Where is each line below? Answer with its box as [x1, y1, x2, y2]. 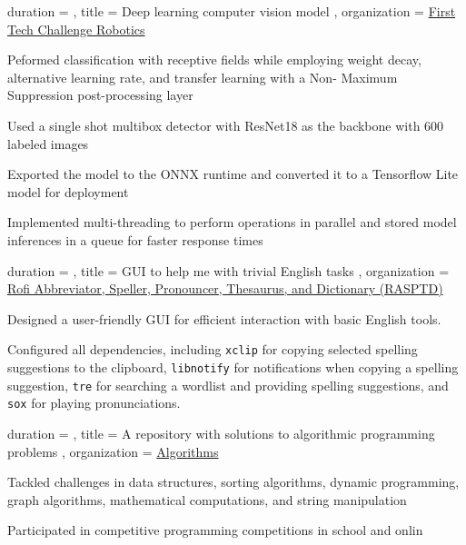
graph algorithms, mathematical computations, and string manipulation [7, 490, 407, 509]
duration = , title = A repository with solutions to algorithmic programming [7, 423, 435, 442]
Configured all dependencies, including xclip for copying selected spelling [7, 340, 418, 359]
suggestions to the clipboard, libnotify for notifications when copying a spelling [7, 357, 459, 376]
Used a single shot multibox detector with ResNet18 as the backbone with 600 [7, 115, 444, 134]
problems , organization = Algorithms [7, 441, 219, 461]
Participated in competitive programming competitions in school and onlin [7, 520, 423, 540]
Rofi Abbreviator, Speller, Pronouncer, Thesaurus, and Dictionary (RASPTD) [7, 279, 443, 298]
